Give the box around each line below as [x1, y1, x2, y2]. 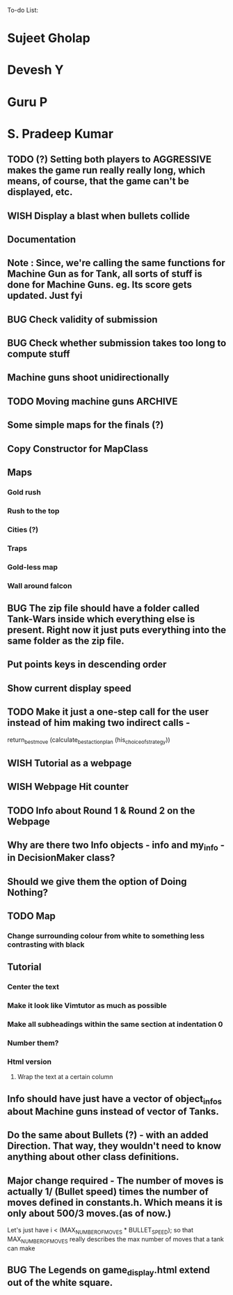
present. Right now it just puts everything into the [7, 623, 227, 636]
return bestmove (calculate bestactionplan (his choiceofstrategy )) [7, 735, 170, 745]
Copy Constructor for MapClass [7, 442, 148, 455]
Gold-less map [7, 562, 58, 572]
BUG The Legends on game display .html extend [7, 1264, 211, 1278]
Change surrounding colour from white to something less [7, 931, 205, 940]
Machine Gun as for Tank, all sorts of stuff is [7, 268, 203, 280]
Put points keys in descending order [7, 658, 167, 671]
